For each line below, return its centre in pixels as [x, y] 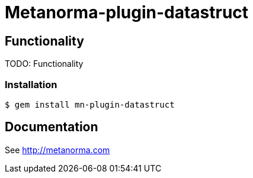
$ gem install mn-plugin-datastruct [90, 104]
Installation [31, 84]
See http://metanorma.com [57, 150]
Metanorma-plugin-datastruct [127, 12]
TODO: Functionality [44, 64]
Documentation [52, 127]
